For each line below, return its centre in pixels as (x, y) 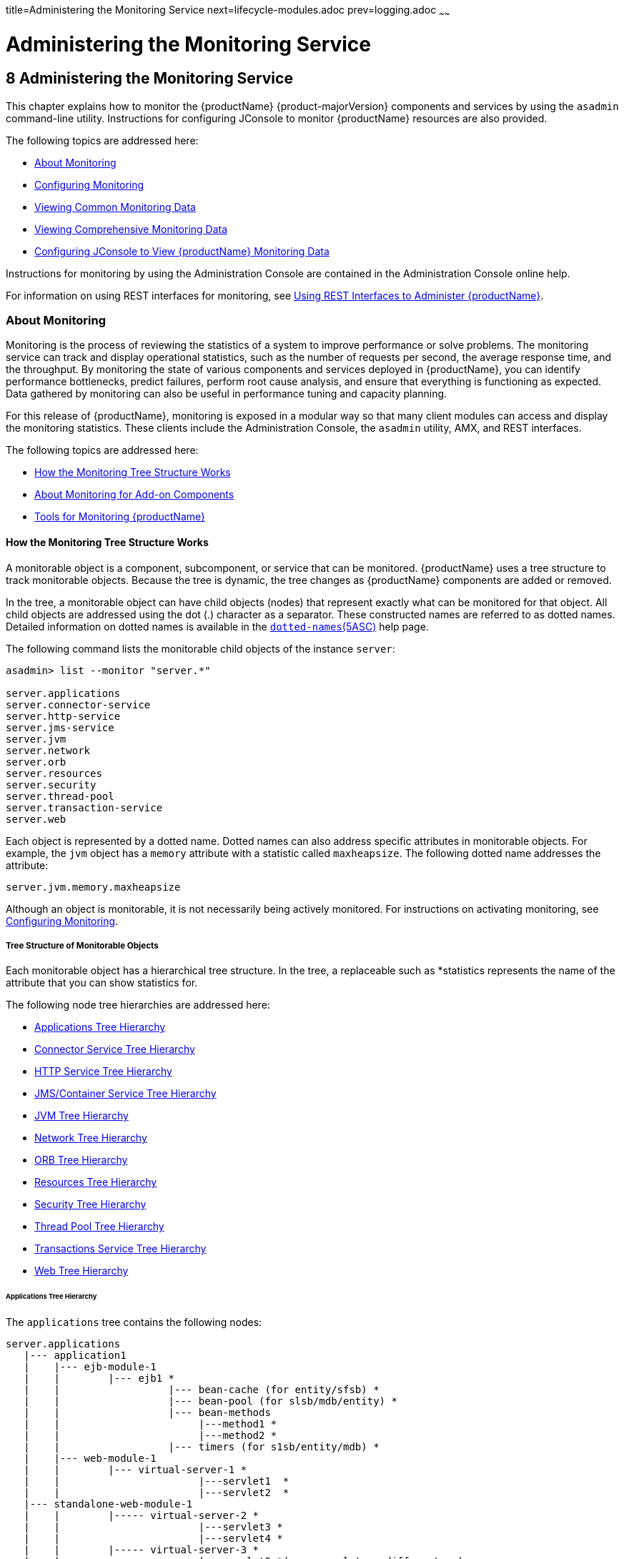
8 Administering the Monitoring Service (149, 79)
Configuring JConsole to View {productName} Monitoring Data (182, 251)
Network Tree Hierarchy (91, 1138)
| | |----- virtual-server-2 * (142, 1516)
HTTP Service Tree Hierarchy (103, 1071)
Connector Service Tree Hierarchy (115, 1049)
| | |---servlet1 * (157, 1481)
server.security (51, 785)
